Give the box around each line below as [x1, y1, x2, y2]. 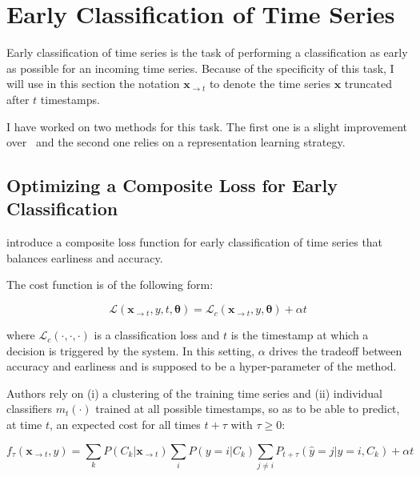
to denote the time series [209, 75, 330, 92]
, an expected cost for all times [50, 416, 201, 433]
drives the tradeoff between [269, 342, 402, 359]
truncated [344, 75, 392, 92]
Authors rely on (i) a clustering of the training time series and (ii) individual [6, 384, 382, 401]
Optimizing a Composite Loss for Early [6, 173, 338, 198]
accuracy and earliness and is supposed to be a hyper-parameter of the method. [6, 358, 397, 375]
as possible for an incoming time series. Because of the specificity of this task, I [6, 59, 394, 76]
